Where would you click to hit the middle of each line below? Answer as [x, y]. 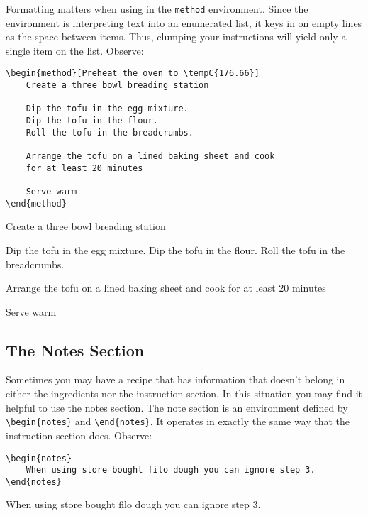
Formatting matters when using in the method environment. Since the [157, 9]
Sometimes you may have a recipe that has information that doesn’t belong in [175, 379]
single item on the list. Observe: [75, 50]
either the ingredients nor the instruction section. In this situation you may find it [184, 394]
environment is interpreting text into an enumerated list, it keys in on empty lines [184, 22]
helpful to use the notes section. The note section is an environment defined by [177, 407]
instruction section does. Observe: [79, 435]
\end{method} [36, 203]
